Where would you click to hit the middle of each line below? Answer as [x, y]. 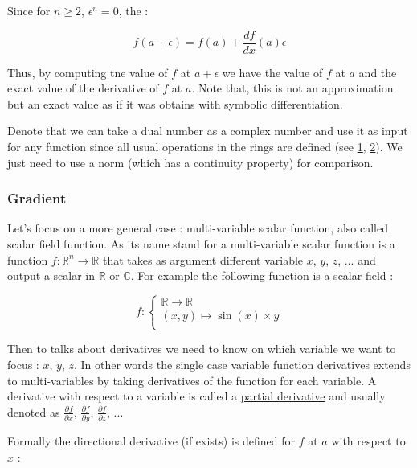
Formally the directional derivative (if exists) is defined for [151, 441]
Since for [29, 10]
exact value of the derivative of [83, 88]
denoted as [34, 411]
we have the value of [272, 72]
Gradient [37, 198]
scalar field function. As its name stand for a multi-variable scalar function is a [201, 244]
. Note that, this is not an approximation [292, 88]
